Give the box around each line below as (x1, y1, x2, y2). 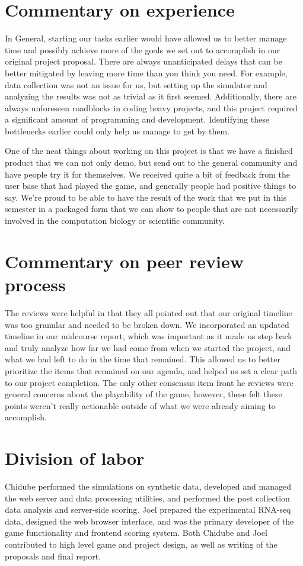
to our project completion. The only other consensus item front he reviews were (5, 376, 294, 388)
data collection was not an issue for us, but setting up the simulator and (5, 78, 267, 91)
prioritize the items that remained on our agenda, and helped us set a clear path (5, 364, 298, 377)
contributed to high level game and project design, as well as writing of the (5, 538, 278, 550)
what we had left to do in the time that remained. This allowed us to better (5, 353, 280, 365)
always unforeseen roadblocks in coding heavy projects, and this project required (5, 101, 298, 114)
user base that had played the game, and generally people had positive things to (5, 179, 296, 192)
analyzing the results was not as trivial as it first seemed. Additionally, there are (5, 90, 296, 102)
